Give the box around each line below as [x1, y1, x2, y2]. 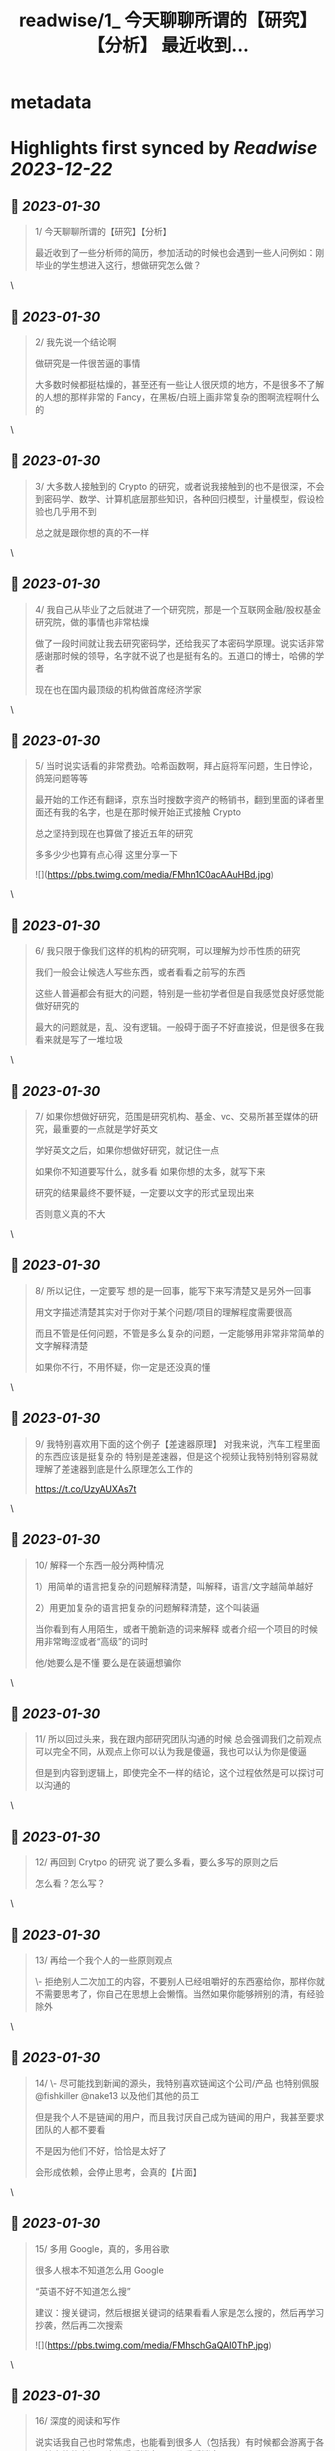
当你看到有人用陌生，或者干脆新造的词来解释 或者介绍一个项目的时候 [34, 1622, 318, 1635]
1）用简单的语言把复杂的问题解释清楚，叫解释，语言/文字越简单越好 [34, 1580, 314, 1592]
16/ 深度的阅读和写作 [34, 2415, 121, 2427]
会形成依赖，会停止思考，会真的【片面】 [34, 2166, 202, 2178]
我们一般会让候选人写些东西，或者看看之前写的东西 [34, 966, 246, 978]
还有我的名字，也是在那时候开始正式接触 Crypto [43, 806, 242, 818]
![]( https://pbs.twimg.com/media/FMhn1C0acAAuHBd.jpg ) [34, 869, 275, 881]
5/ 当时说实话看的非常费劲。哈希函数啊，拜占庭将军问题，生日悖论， [34, 760, 318, 772]
